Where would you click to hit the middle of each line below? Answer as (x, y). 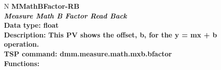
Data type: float (31, 25)
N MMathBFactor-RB (42, 6)
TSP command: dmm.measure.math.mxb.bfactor (88, 53)
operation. (22, 44)
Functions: (22, 63)
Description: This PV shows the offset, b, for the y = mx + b (110, 34)
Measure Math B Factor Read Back (65, 15)
